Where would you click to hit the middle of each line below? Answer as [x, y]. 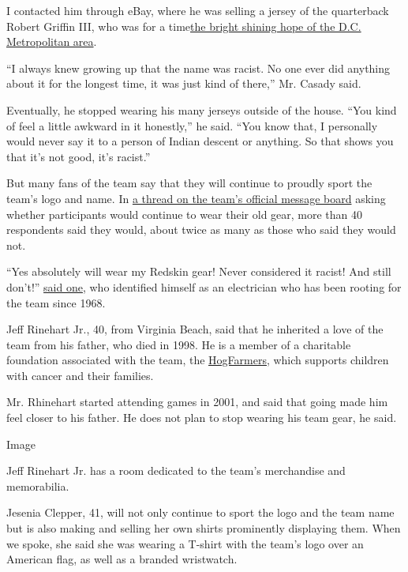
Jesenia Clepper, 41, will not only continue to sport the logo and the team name [200, 512]
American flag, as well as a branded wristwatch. [122, 559]
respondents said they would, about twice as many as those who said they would [201, 230]
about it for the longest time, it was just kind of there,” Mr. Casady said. [184, 83]
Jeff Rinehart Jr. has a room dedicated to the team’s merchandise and [176, 470]
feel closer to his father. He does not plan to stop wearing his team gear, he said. [202, 418]
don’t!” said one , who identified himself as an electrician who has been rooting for [204, 286]
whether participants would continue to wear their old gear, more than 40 [185, 214]
